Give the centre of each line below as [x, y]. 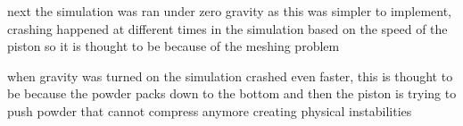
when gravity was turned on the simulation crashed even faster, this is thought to [230, 76]
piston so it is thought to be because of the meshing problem [174, 46]
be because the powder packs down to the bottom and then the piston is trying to [232, 93]
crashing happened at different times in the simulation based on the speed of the [227, 28]
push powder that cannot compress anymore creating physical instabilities [210, 110]
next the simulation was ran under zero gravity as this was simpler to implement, [230, 11]
